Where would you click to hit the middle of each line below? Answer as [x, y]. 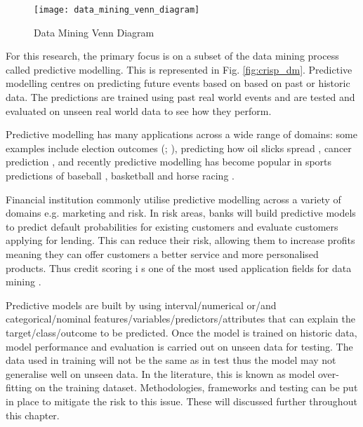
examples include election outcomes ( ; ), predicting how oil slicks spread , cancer [179, 148]
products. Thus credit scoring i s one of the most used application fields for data [179, 267]
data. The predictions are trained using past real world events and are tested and [180, 97]
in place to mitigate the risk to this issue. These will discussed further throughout [181, 401]
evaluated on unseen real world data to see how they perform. [139, 110]
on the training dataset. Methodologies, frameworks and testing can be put [197, 387]
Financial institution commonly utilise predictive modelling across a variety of [173, 199]
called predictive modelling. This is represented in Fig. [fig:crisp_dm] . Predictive [179, 69]
